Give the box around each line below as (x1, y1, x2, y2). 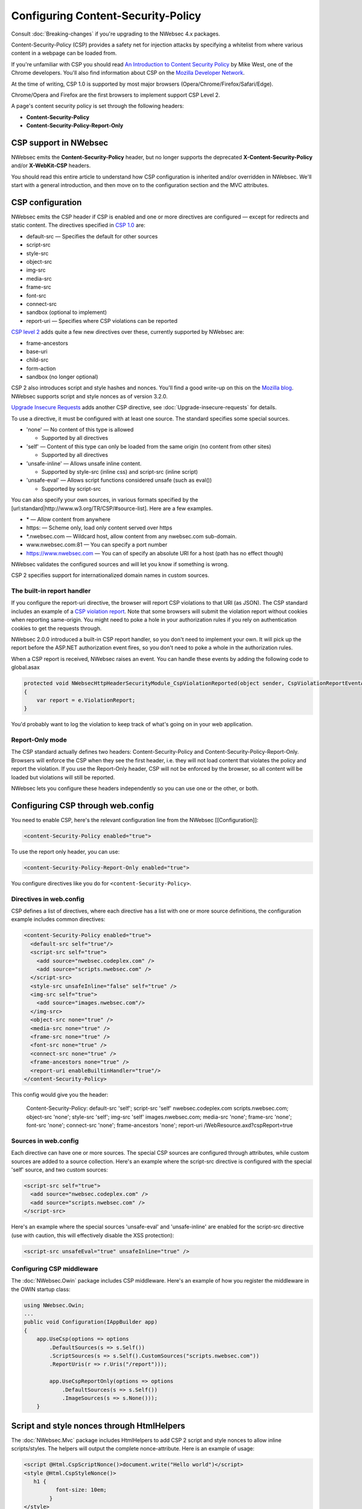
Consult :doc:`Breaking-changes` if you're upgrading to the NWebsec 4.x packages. (11, 30, 220, 37)
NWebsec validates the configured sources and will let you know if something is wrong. (11, 560, 229, 567)
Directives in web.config (11, 895, 84, 903)
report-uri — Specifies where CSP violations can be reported (26, 317, 178, 324)
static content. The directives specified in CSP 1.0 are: (11, 222, 146, 229)
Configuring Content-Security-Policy (11, 9, 202, 22)
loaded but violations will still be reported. (11, 773, 115, 781)
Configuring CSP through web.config (11, 800, 154, 811)
